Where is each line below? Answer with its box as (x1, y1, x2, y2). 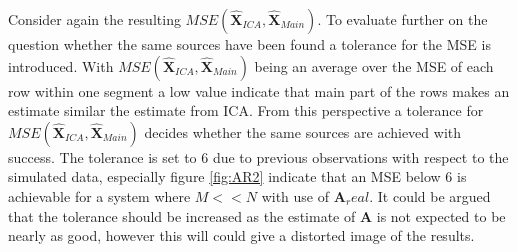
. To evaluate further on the (317, 9, 488, 29)
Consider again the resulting (8, 9, 181, 29)
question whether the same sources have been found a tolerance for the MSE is (8, 34, 491, 54)
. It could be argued (369, 185, 491, 206)
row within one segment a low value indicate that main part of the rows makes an (8, 80, 510, 101)
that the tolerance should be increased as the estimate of (8, 205, 356, 226)
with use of (261, 185, 330, 206)
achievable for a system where (8, 185, 191, 206)
